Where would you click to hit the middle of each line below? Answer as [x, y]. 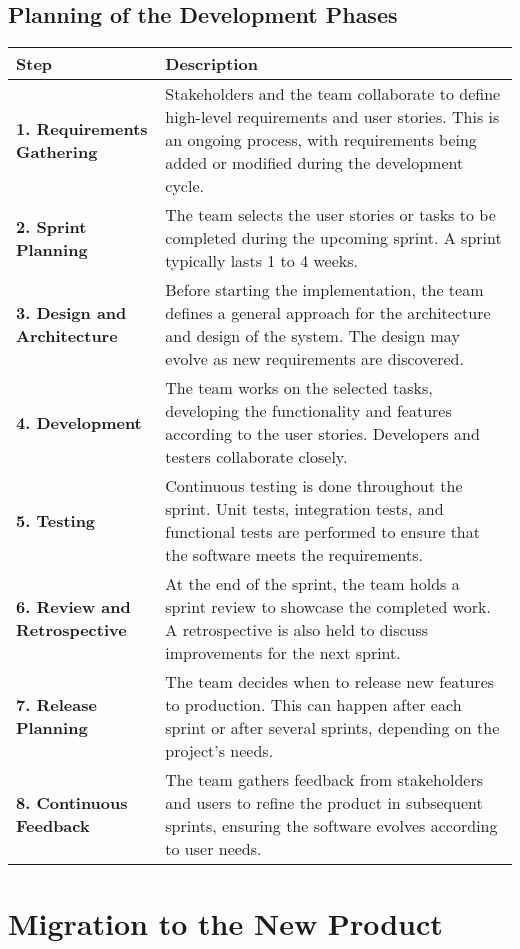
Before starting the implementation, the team [324, 290]
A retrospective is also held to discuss [297, 630]
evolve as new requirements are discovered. [314, 359]
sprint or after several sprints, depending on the [332, 728]
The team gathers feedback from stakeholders [324, 780]
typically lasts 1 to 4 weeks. [261, 261]
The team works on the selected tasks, [299, 388]
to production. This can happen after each [313, 705]
